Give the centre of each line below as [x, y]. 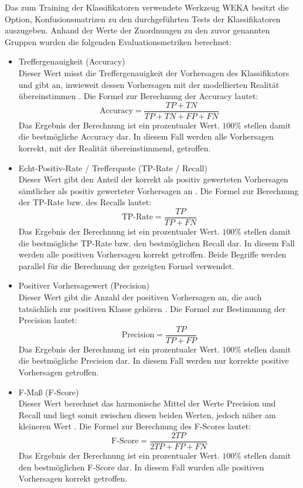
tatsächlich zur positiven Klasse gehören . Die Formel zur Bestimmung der [152, 308]
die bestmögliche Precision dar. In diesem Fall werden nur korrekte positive [154, 360]
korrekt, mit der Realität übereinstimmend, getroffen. [115, 148]
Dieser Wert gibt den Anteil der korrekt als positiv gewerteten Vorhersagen [153, 179]
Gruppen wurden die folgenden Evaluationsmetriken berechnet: [118, 41]
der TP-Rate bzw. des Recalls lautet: [85, 202]
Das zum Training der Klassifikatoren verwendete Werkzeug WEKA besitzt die [147, 7]
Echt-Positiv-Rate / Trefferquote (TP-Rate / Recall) [113, 167]
